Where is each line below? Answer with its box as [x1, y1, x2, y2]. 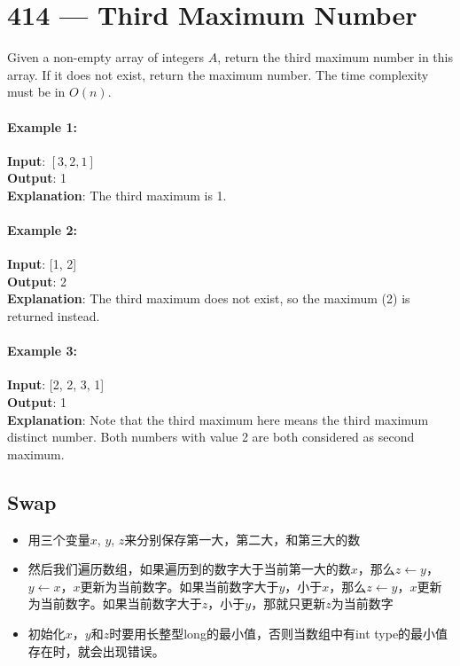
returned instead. [7, 307, 100, 325]
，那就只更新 [251, 594, 326, 613]
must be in [7, 82, 66, 101]
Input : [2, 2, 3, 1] [7, 375, 105, 394]
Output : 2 [7, 271, 67, 290]
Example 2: [7, 221, 77, 239]
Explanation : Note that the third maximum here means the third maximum [7, 410, 429, 428]
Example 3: [7, 341, 77, 360]
